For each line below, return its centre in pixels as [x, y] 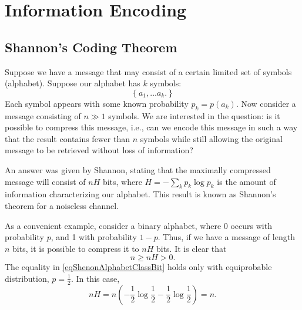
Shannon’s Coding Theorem [91, 47]
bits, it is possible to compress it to [76, 248]
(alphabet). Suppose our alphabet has [73, 83]
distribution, [27, 278]
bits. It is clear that [191, 248]
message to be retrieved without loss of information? [99, 150]
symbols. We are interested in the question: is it [194, 115]
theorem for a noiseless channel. [62, 205]
